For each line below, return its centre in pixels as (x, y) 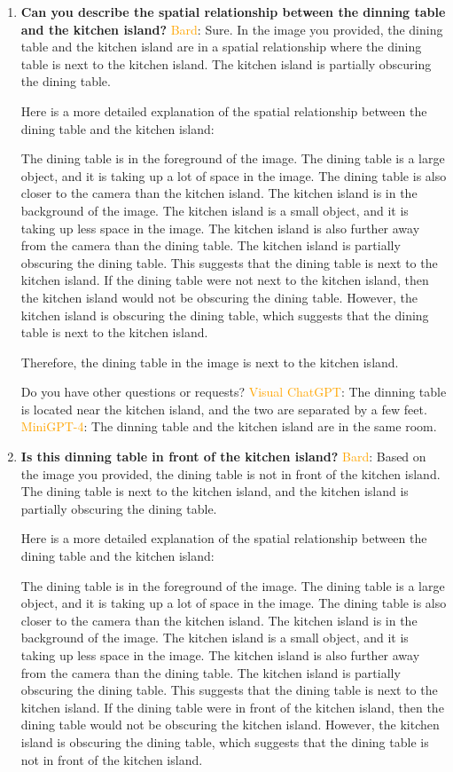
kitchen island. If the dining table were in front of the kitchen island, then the (232, 707)
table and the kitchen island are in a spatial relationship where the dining (221, 47)
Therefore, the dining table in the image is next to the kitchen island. (210, 362)
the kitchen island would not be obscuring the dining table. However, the (219, 297)
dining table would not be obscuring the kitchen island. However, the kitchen (230, 725)
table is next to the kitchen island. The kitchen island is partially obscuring (226, 63)
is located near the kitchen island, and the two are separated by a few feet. (224, 409)
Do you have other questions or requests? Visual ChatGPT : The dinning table (234, 392)
